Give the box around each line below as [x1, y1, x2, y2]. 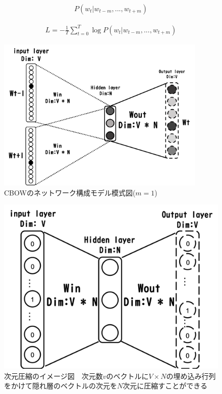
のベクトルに [106, 370, 149, 381]
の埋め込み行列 [166, 370, 216, 381]
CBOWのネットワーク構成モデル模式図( [4, 187, 136, 198]
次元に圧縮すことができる [123, 380, 207, 391]
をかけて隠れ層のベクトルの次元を [4, 380, 117, 391]
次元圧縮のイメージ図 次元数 [4, 370, 103, 381]
